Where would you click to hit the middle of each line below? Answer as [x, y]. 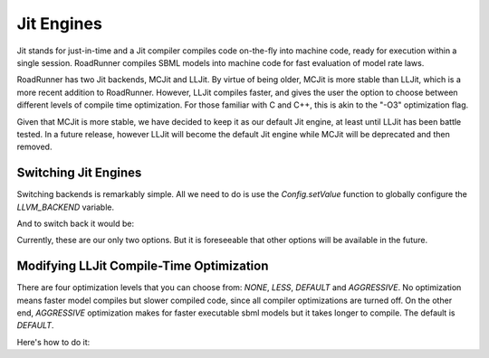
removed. [34, 147]
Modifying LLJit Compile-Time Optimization [143, 266]
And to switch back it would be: [76, 223]
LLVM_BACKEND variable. [66, 207]
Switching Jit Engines [79, 173]
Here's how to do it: [53, 342]
